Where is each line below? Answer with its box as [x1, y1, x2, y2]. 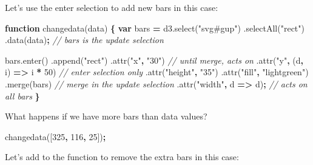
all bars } [5, 89, 40, 102]
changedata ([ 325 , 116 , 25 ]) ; [5, 130, 106, 143]
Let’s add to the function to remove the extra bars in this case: [5, 150, 239, 163]
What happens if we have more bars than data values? [5, 110, 207, 123]
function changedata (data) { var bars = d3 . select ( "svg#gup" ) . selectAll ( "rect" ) [5, 21, 305, 34]
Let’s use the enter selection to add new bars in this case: [5, 1, 218, 13]
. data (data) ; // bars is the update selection [5, 33, 164, 46]
